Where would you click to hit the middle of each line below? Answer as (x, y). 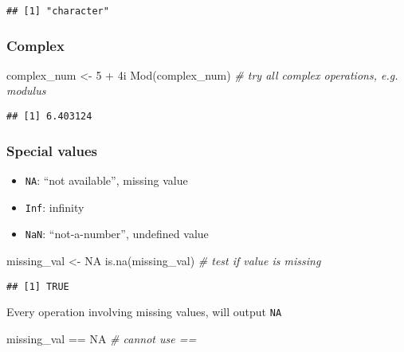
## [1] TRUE (38, 286)
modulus (26, 90)
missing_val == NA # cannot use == (102, 338)
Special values (52, 150)
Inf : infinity (55, 207)
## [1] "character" (58, 11)
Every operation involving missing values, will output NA (144, 312)
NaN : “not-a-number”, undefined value (117, 234)
